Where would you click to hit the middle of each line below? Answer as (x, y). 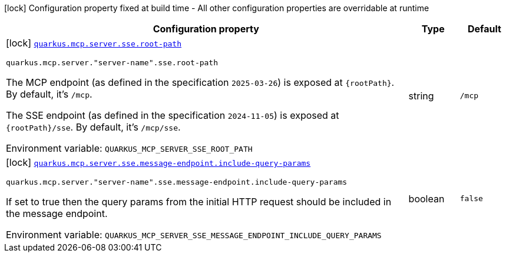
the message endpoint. (57, 213)
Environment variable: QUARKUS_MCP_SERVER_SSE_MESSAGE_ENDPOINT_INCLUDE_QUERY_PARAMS (194, 235)
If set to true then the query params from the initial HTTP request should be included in (199, 202)
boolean (426, 198)
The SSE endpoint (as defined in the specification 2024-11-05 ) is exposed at (173, 115)
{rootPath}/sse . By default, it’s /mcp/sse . (93, 127)
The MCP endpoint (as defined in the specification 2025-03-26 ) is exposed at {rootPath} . (200, 82)
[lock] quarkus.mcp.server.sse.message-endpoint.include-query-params (158, 162)
